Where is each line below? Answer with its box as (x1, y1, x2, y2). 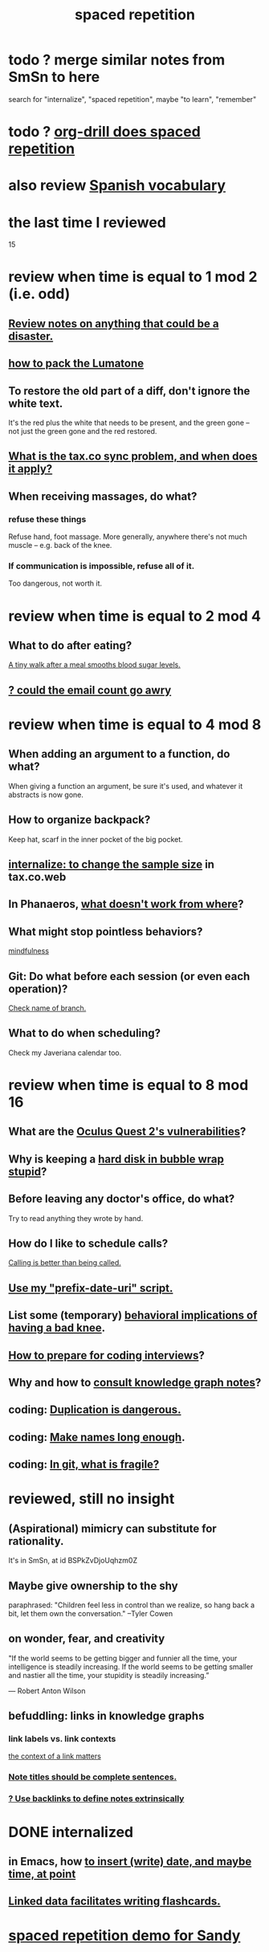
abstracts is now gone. (8, 790, 84, 799)
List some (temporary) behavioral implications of (8, 1309, 258, 1322)
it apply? (8, 462, 53, 476)
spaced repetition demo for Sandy (8, 1926, 241, 1945)
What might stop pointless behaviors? (8, 925, 203, 938)
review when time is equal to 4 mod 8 (8, 715, 262, 733)
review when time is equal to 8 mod (8, 1076, 249, 1094)
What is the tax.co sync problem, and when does (8, 450, 259, 463)
